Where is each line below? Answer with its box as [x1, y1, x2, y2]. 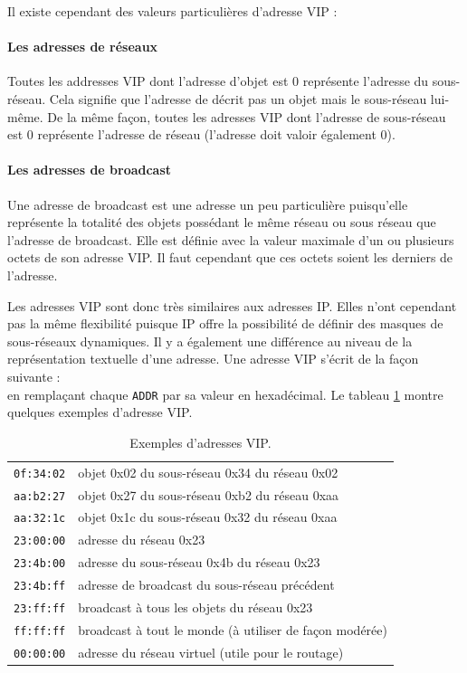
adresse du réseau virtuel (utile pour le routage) [78, 642, 344, 661]
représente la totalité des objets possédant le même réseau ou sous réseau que [7, 213, 436, 232]
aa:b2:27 [14, 489, 66, 503]
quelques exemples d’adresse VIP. [7, 403, 193, 422]
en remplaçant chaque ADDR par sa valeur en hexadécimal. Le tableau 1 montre [7, 384, 443, 403]
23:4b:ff [14, 580, 66, 593]
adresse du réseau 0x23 [78, 530, 205, 549]
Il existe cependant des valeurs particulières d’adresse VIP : [7, 2, 338, 20]
